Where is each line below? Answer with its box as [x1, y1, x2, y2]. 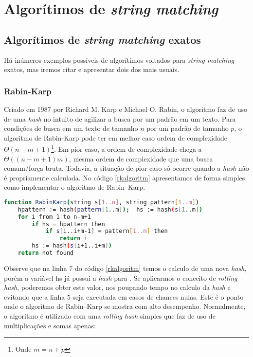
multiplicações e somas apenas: [4, 320, 96, 330]
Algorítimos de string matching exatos [4, 32, 201, 47]
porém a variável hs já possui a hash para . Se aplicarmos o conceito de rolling [4, 272, 237, 283]
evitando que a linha [4, 291, 65, 302]
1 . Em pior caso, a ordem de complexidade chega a [51, 143, 202, 154]
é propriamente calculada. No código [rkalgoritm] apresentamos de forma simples [4, 172, 245, 182]
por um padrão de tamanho [146, 123, 229, 133]
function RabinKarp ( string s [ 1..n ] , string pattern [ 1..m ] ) [4, 198, 199, 206]
